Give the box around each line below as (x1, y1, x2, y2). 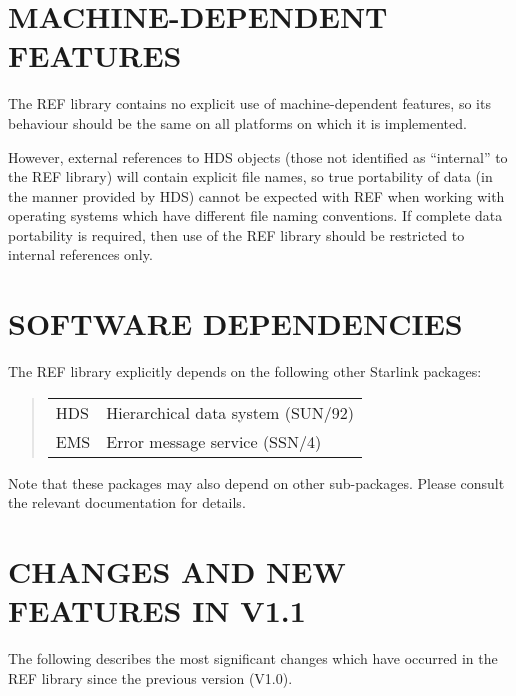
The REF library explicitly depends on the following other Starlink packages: (8, 361, 482, 382)
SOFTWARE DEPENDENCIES (8, 303, 463, 344)
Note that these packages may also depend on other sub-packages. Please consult (8, 472, 505, 493)
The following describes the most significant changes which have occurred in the (8, 648, 498, 669)
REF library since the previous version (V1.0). (8, 667, 293, 688)
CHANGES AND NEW (8, 551, 346, 592)
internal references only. (8, 244, 153, 265)
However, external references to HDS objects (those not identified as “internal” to (8, 146, 508, 167)
